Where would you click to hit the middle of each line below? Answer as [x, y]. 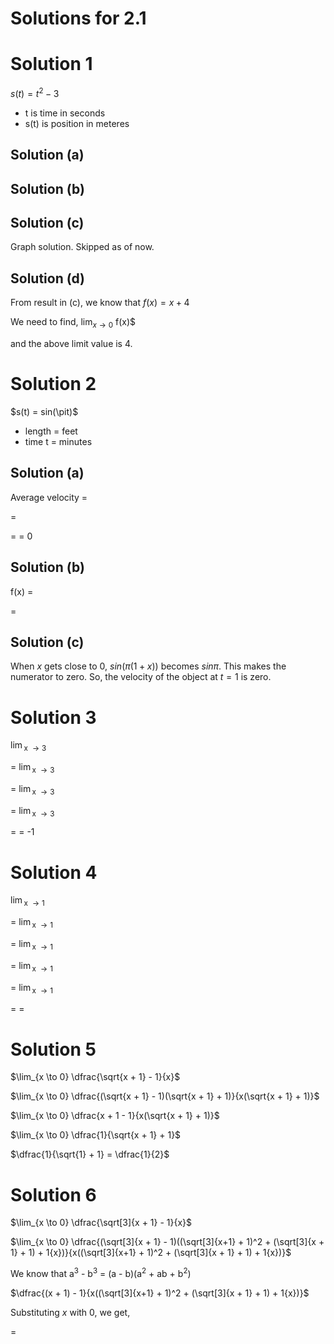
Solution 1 [51, 64]
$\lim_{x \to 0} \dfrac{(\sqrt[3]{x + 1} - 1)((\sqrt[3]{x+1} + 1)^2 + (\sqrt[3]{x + [167, 1242]
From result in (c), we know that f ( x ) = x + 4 [100, 303]
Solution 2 [53, 384]
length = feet [51, 431]
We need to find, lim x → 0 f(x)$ [73, 323]
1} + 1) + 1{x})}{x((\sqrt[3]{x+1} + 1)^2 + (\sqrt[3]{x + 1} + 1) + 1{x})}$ [151, 1253]
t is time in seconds [65, 113]
